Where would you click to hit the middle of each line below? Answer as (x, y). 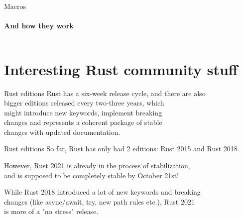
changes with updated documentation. (62, 132)
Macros (15, 6)
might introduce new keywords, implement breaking (83, 112)
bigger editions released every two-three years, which (84, 103)
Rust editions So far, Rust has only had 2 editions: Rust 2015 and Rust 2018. (122, 149)
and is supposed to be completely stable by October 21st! (92, 175)
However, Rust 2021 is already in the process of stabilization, (97, 165)
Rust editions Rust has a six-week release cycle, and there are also (105, 93)
